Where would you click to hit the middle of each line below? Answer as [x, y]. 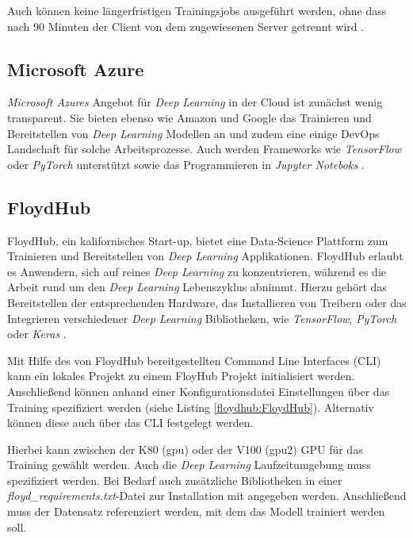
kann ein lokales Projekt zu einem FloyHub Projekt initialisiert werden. [181, 376]
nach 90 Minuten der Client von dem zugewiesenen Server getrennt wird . [186, 26]
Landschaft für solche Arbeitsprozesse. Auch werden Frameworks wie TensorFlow [204, 149]
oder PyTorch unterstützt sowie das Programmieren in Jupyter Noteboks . [186, 164]
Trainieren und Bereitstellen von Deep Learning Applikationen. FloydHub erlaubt [205, 256]
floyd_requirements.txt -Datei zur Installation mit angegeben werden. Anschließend [207, 496]
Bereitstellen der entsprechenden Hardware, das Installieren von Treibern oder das [207, 302]
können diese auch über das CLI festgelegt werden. [130, 423]
